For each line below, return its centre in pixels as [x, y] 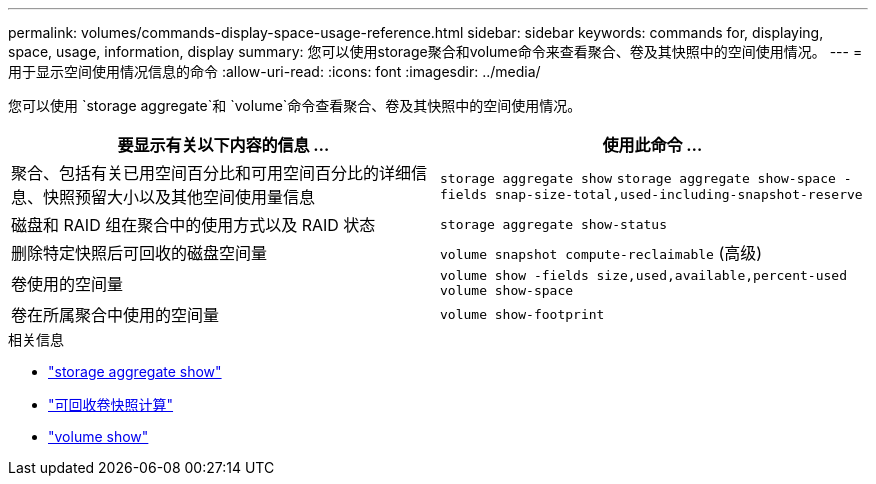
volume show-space [507, 290]
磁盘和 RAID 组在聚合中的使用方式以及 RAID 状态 [193, 225]
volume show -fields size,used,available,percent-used [643, 275]
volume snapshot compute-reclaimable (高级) [601, 253]
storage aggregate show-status [553, 224]
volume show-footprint [522, 314]
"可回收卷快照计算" [111, 404]
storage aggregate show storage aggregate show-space [638, 178]
